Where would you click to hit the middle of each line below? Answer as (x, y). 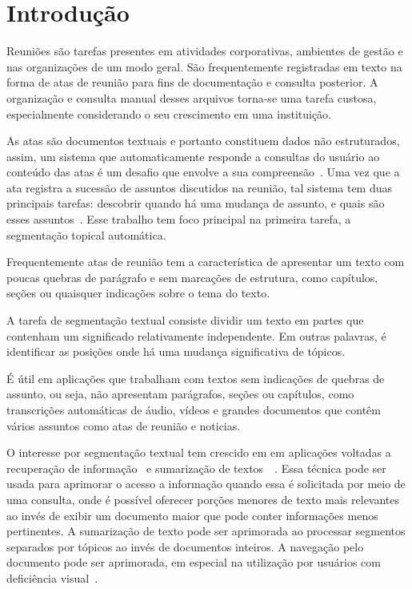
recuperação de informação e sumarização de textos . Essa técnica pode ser (196, 468)
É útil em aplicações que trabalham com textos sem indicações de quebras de (196, 378)
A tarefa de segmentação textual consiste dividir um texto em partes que (185, 320)
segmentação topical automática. (86, 234)
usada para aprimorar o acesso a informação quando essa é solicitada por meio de (206, 484)
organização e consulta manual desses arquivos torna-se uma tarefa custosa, (192, 97)
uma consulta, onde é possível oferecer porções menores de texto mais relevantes (203, 499)
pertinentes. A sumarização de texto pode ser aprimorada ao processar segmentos (206, 531)
